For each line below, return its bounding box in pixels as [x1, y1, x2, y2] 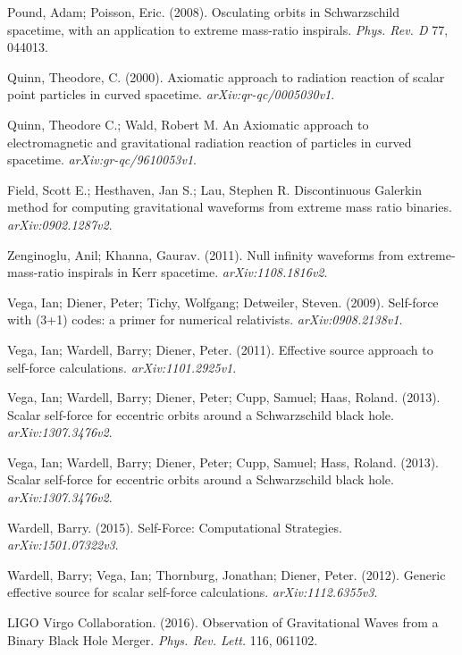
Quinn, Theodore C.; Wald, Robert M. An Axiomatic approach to [7, 114, 369, 133]
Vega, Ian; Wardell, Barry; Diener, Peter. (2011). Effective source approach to [7, 340, 433, 358]
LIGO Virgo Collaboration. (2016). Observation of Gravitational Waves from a [7, 613, 439, 632]
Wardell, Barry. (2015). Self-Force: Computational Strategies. [7, 517, 342, 536]
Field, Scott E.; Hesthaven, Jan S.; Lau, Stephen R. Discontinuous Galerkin [7, 180, 422, 198]
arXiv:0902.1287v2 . [7, 214, 113, 233]
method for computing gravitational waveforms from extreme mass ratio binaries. [7, 197, 452, 216]
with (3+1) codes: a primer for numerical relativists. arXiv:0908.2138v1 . [7, 310, 403, 329]
